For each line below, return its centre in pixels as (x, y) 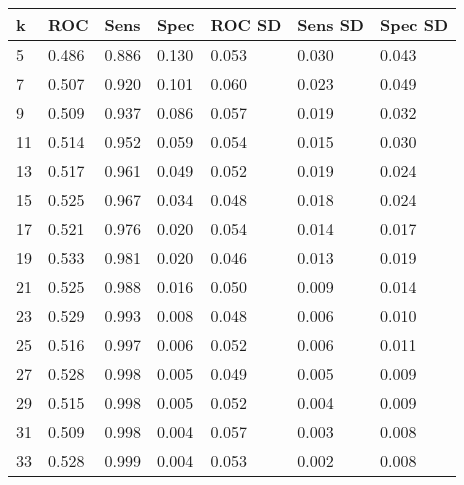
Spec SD (414, 24)
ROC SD (246, 24)
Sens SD (330, 24)
